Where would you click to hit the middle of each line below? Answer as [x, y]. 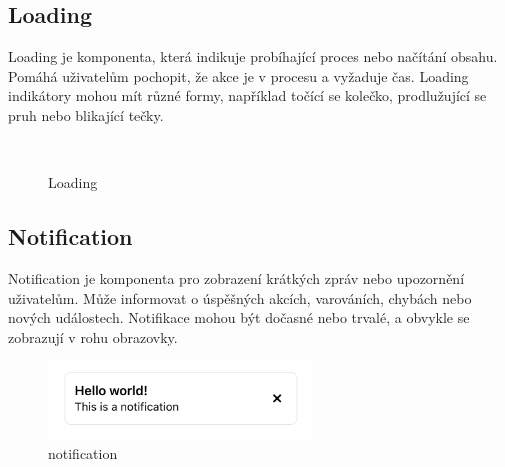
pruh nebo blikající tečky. [86, 114]
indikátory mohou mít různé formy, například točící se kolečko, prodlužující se [247, 95]
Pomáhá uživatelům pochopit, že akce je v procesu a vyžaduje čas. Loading [238, 75]
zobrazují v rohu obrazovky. [93, 336]
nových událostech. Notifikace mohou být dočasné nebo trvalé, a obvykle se [239, 317]
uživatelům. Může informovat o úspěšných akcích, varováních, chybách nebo [240, 297]
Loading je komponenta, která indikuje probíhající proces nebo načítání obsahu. [253, 56]
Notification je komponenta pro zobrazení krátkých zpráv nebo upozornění [236, 277]
